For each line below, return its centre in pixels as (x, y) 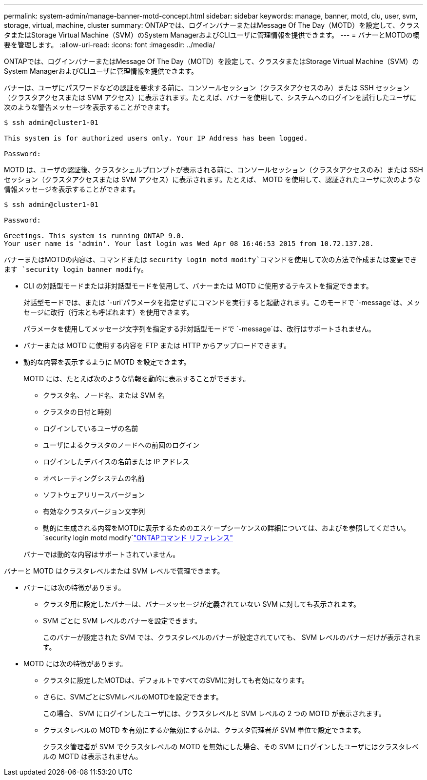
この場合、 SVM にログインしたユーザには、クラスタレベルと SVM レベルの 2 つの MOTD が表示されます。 (214, 713)
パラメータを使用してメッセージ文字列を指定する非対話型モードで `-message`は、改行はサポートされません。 (199, 329)
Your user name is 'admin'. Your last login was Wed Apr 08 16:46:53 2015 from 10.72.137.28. (189, 244)
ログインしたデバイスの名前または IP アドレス (116, 462)
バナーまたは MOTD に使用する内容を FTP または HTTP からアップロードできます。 (157, 345)
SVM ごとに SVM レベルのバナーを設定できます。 (122, 621)
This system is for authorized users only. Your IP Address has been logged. (156, 138)
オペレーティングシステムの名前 (94, 478)
